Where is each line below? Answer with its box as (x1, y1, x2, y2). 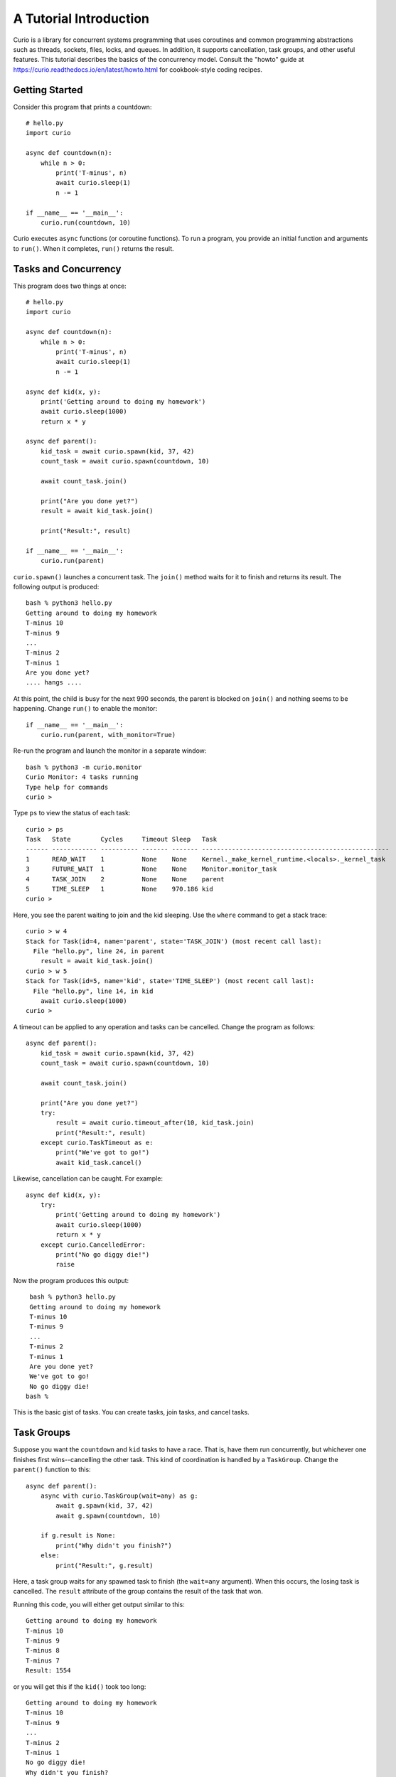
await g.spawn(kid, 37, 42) (55, 1502, 154, 1510)
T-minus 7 (26, 1656, 60, 1665)
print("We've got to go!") (55, 1149, 150, 1156)
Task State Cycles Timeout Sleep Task (26, 835, 217, 844)
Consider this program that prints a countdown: (13, 102, 152, 111)
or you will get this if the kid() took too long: (13, 1682, 146, 1691)
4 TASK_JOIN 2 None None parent (26, 875, 225, 883)
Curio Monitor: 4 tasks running (26, 773, 139, 781)
